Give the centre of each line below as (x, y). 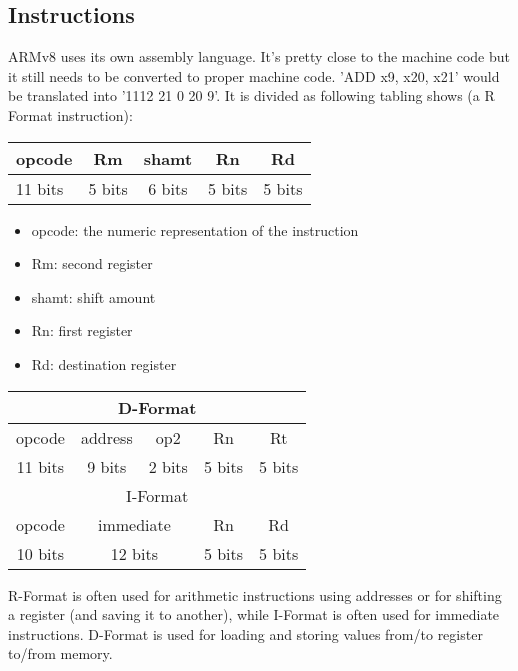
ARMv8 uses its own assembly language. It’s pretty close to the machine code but (259, 56)
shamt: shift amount (93, 296)
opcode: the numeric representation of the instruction (195, 229)
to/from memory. (60, 653)
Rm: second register (92, 263)
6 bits (168, 188)
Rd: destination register (104, 363)
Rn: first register (82, 330)
